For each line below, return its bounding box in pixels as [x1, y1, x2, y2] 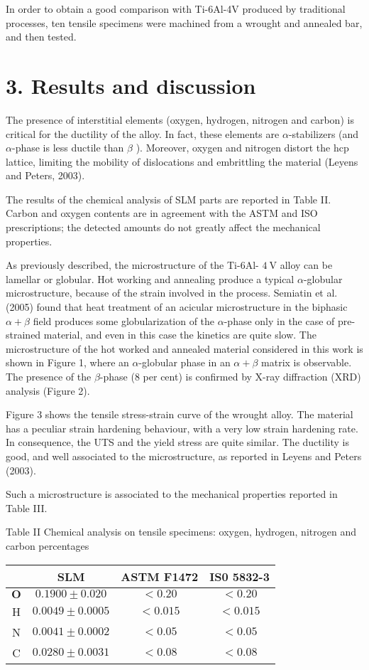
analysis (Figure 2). [6, 383, 90, 398]
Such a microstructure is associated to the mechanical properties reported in [6, 486, 338, 501]
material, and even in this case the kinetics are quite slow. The [43, 327, 316, 342]
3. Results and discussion [6, 70, 256, 100]
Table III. [6, 500, 48, 515]
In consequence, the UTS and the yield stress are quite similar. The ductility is [6, 435, 349, 450]
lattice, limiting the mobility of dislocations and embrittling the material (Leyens [6, 154, 358, 169]
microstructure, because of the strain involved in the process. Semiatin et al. [6, 285, 338, 300]
